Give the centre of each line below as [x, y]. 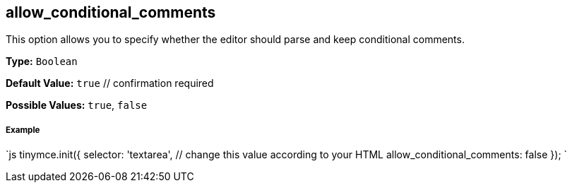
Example [23, 130]
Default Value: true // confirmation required [110, 83]
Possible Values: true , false [77, 105]
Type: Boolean [42, 61]
